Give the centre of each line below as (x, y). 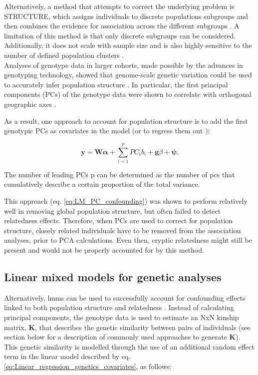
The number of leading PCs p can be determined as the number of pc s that (120, 174)
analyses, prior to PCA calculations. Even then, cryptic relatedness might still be (128, 240)
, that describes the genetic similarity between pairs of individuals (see (143, 327)
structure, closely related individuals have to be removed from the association (123, 230)
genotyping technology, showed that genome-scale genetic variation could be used (128, 75)
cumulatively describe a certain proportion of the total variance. (102, 184)
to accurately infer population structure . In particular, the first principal (116, 84)
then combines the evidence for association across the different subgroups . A (122, 26)
